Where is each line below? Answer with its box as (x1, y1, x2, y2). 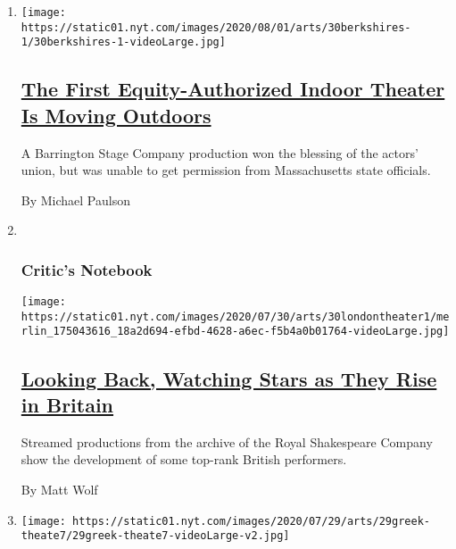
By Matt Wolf (21, 479, 98, 498)
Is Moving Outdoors (21, 101, 211, 129)
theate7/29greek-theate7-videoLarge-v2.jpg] (21, 529, 290, 543)
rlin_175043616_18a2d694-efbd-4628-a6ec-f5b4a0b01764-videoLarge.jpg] (21, 325, 450, 338)
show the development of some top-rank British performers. (21, 450, 347, 469)
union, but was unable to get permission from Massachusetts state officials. (21, 161, 431, 179)
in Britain (21, 390, 114, 418)
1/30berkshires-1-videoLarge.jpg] (21, 36, 226, 49)
